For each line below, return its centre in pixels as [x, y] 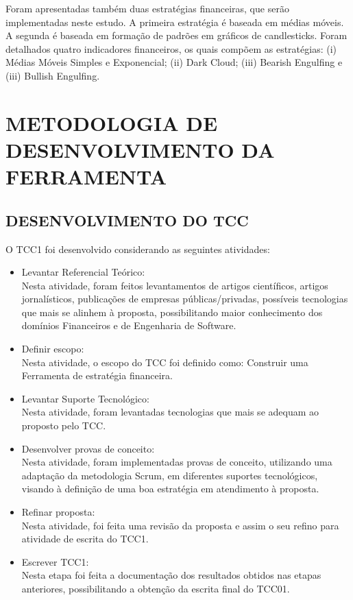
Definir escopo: [53, 349]
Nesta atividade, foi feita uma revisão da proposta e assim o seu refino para [180, 525]
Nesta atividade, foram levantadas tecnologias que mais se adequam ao [170, 412]
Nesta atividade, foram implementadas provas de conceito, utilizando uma [177, 462]
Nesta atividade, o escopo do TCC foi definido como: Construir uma [165, 362]
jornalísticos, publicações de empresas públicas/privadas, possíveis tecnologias [185, 299]
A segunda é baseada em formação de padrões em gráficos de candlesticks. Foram [176, 35]
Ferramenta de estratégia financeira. [97, 375]
